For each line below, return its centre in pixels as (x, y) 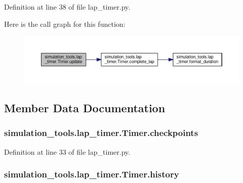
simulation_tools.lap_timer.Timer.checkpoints (101, 133)
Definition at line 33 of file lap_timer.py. (67, 151)
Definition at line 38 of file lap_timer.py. (67, 7)
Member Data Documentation (85, 108)
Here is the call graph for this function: (65, 24)
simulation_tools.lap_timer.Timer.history (92, 174)
